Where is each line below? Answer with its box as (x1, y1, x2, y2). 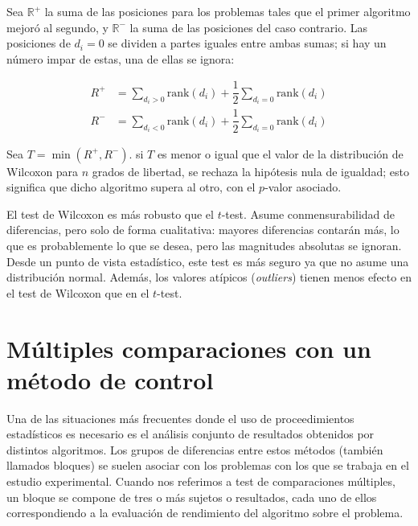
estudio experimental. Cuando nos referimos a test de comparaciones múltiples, (6, 473, 395, 489)
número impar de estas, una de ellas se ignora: (6, 50, 235, 67)
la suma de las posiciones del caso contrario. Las (129, 18, 368, 35)
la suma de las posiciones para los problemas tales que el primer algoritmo (44, 3, 411, 19)
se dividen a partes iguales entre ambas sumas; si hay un (108, 35, 387, 51)
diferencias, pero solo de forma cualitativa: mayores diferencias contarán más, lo (6, 221, 400, 238)
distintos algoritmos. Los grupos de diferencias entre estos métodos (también (6, 441, 383, 458)
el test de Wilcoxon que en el (6, 284, 150, 301)
